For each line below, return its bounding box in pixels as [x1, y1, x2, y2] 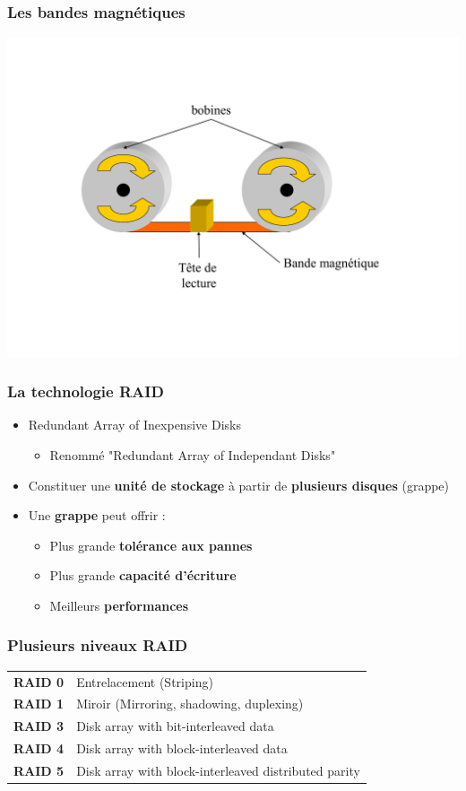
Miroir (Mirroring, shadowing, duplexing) [76, 694, 304, 713]
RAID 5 [13, 761, 65, 779]
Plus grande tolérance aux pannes [49, 535, 253, 554]
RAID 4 [13, 739, 65, 758]
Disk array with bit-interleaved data [76, 717, 274, 735]
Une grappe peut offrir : [28, 506, 166, 525]
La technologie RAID [7, 380, 164, 403]
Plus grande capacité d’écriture [49, 566, 237, 585]
